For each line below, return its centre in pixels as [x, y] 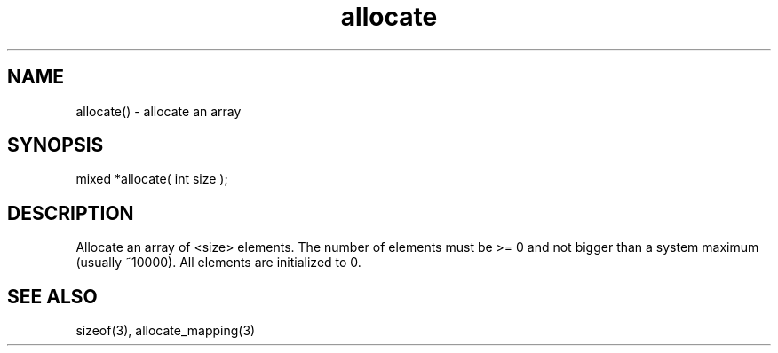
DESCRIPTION [71, 213]
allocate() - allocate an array [159, 111]
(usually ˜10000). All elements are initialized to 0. [218, 263]
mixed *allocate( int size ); [152, 179]
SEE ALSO [52, 296]
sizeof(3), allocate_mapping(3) [166, 331]
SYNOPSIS [56, 145]
